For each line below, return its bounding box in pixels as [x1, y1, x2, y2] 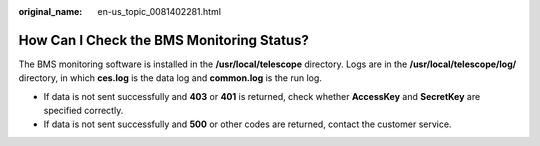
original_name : [18, 6, 83, 17]
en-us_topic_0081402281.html [97, 6, 222, 17]
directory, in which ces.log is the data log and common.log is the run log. [18, 72, 322, 84]
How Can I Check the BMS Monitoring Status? [18, 31, 310, 49]
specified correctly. [43, 105, 124, 117]
